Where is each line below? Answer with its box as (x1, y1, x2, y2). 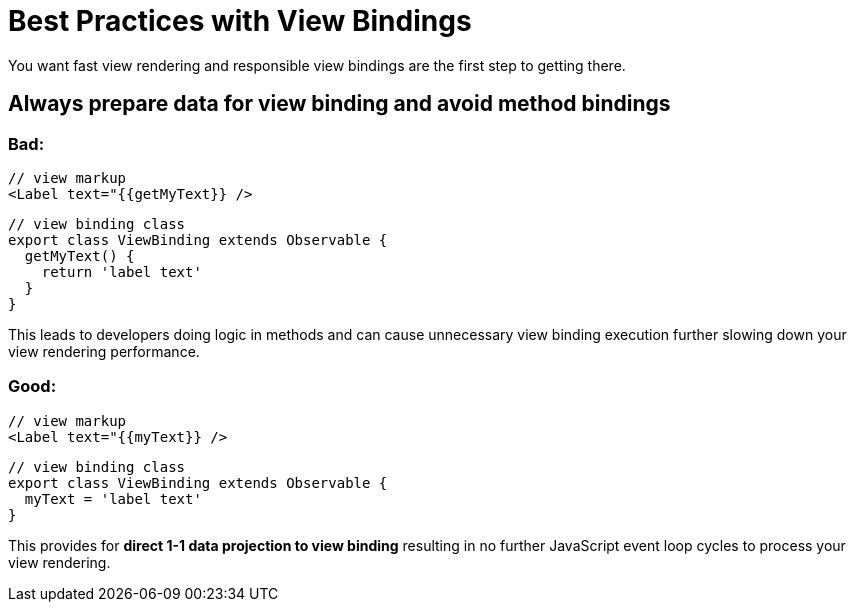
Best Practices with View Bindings (8, 4, 472, 38)
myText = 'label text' (24, 490, 202, 507)
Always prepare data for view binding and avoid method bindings (8, 91, 671, 117)
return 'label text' (41, 263, 202, 280)
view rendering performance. (8, 342, 200, 360)
